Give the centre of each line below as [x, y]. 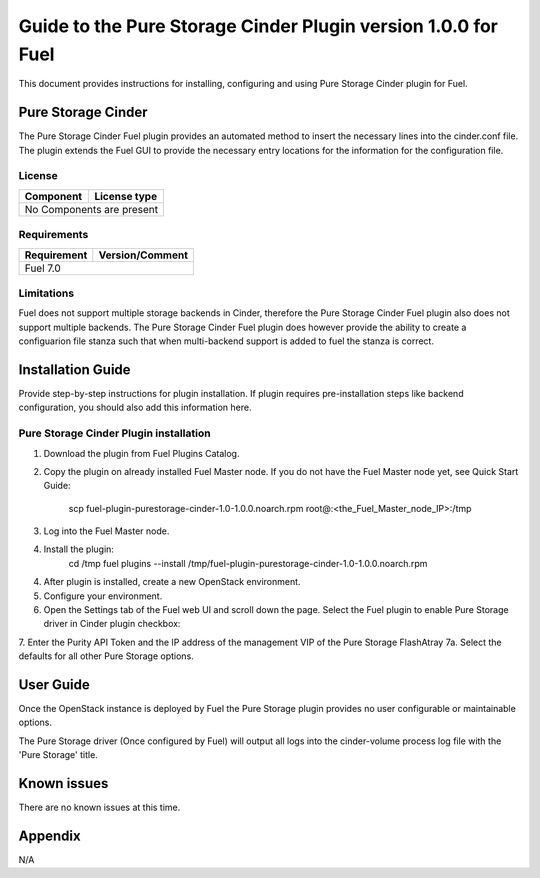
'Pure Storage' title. [58, 755]
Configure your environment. [103, 596]
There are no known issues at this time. [99, 807]
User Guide [54, 684]
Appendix [49, 835]
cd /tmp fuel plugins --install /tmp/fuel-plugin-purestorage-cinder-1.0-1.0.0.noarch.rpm [248, 563]
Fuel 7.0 [43, 268]
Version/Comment [143, 255]
